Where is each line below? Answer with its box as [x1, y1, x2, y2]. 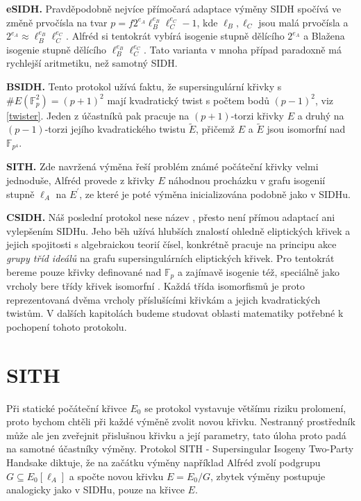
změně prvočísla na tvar [6, 15, 108, 29]
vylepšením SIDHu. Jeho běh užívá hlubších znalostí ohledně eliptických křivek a [6, 223, 351, 238]
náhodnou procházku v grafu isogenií [168, 173, 326, 188]
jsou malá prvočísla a [258, 15, 349, 29]
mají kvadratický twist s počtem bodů [107, 92, 269, 107]
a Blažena [303, 28, 345, 43]
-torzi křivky [230, 108, 284, 122]
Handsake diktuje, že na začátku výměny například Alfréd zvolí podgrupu [6, 454, 321, 469]
